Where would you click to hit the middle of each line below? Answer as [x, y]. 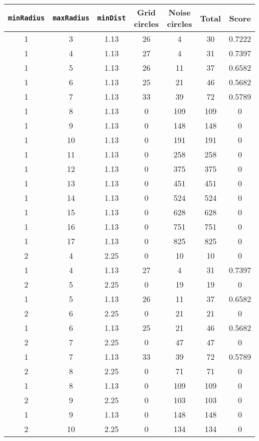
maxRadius [71, 18]
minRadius [26, 18]
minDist [112, 18]
